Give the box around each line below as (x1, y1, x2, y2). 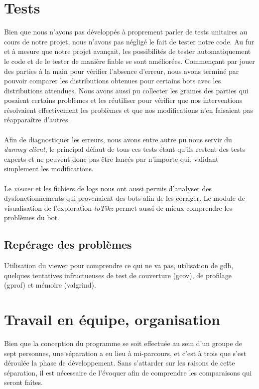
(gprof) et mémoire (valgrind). (4, 280, 96, 290)
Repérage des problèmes (4, 237, 132, 252)
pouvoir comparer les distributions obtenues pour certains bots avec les (4, 75, 221, 86)
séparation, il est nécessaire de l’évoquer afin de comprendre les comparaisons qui (4, 367, 252, 378)
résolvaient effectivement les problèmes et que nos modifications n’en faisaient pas (4, 104, 253, 115)
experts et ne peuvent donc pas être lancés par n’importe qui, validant (4, 153, 219, 164)
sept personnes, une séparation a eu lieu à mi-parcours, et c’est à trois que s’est (4, 348, 247, 358)
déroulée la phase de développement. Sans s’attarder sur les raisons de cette (4, 358, 235, 368)
